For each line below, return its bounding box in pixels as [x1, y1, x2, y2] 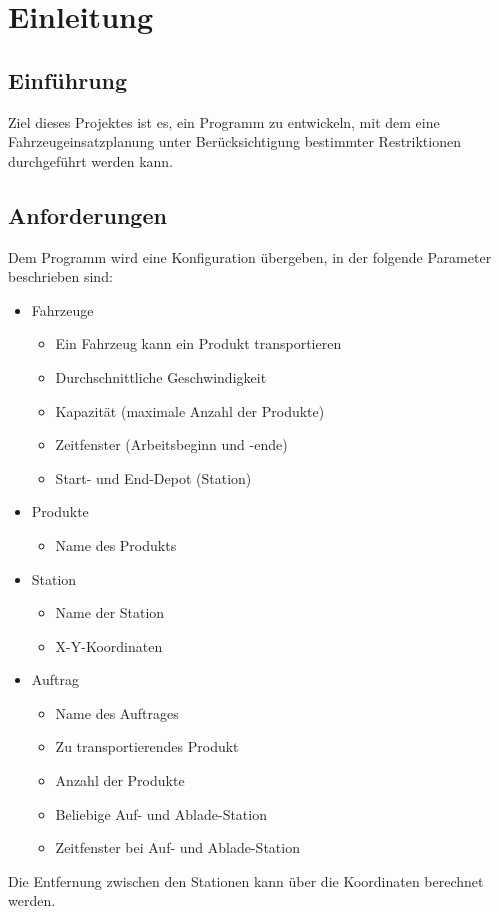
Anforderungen [8, 199, 167, 230]
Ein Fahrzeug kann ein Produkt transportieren [55, 333, 342, 354]
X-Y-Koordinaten [55, 635, 163, 656]
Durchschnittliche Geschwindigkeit [55, 366, 267, 387]
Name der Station [55, 602, 165, 623]
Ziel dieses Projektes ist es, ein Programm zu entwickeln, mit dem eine [8, 111, 440, 132]
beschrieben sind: [8, 266, 113, 287]
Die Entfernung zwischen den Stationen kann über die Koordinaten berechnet [8, 870, 484, 891]
